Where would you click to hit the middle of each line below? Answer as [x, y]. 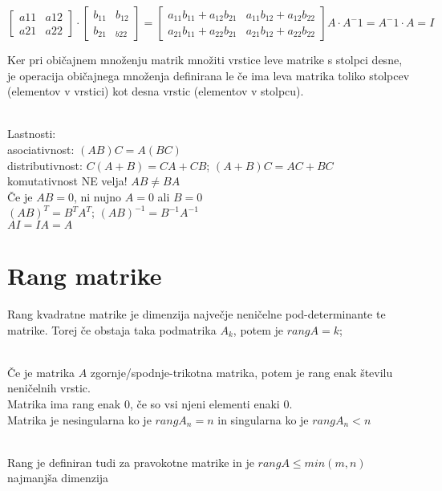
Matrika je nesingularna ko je [79, 419]
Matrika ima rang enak [64, 404]
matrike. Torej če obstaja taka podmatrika [112, 329]
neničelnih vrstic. [49, 388]
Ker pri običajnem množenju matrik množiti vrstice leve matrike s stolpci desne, [205, 59]
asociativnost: [41, 149]
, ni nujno [97, 196]
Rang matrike [85, 276]
